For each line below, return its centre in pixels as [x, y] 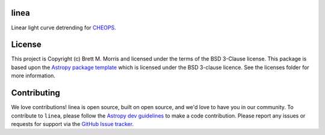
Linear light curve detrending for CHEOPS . [64, 28]
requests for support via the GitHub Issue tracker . [73, 124]
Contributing [36, 93]
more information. [33, 76]
